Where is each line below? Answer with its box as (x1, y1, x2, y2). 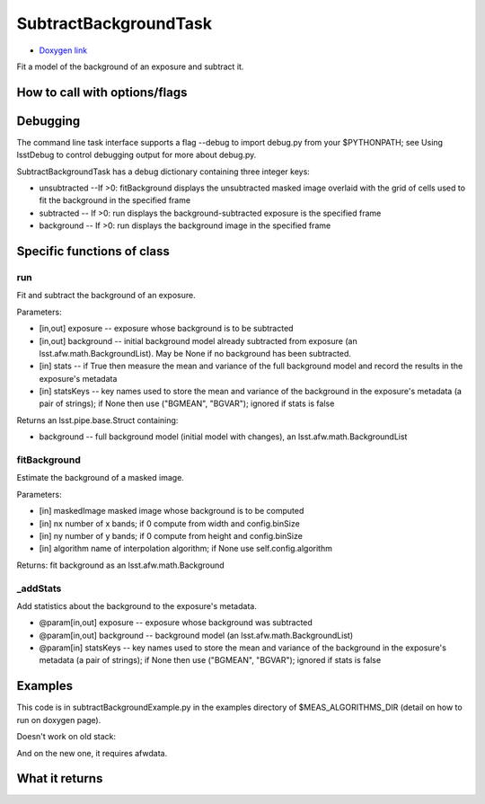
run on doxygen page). (16, 714, 101, 725)
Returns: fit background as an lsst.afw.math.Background (16, 560, 225, 570)
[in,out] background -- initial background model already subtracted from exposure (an (39, 335, 358, 346)
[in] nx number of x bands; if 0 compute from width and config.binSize (39, 517, 300, 529)
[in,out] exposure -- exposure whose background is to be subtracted (39, 323, 294, 334)
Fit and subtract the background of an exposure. (16, 290, 197, 301)
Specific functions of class (16, 243, 170, 260)
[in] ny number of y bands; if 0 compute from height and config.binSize (39, 530, 303, 541)
